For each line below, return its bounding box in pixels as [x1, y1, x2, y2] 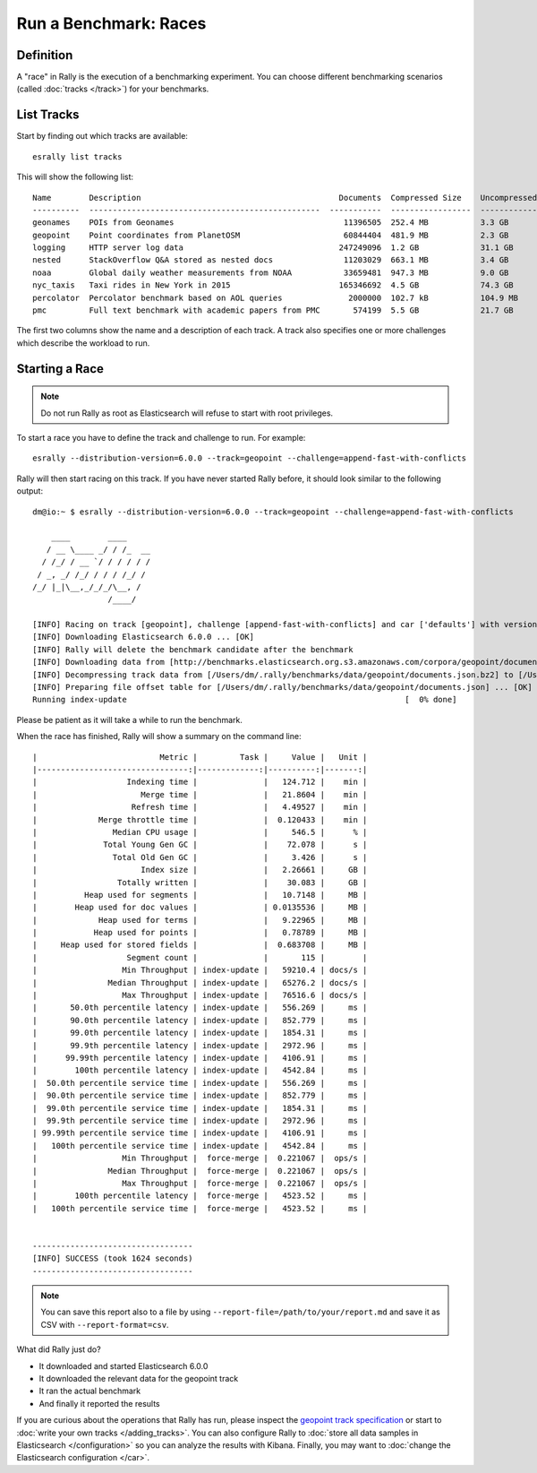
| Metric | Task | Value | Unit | [32, 752, 368, 762]
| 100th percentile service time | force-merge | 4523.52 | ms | [32, 1203, 368, 1213]
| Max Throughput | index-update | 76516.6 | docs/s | [32, 990, 368, 1001]
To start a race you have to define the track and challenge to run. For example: [16, 433, 306, 444]
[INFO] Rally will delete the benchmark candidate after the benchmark [32, 644, 354, 654]
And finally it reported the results [38, 1398, 160, 1408]
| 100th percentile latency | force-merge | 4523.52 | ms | [32, 1191, 368, 1201]
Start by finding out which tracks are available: [16, 131, 188, 142]
